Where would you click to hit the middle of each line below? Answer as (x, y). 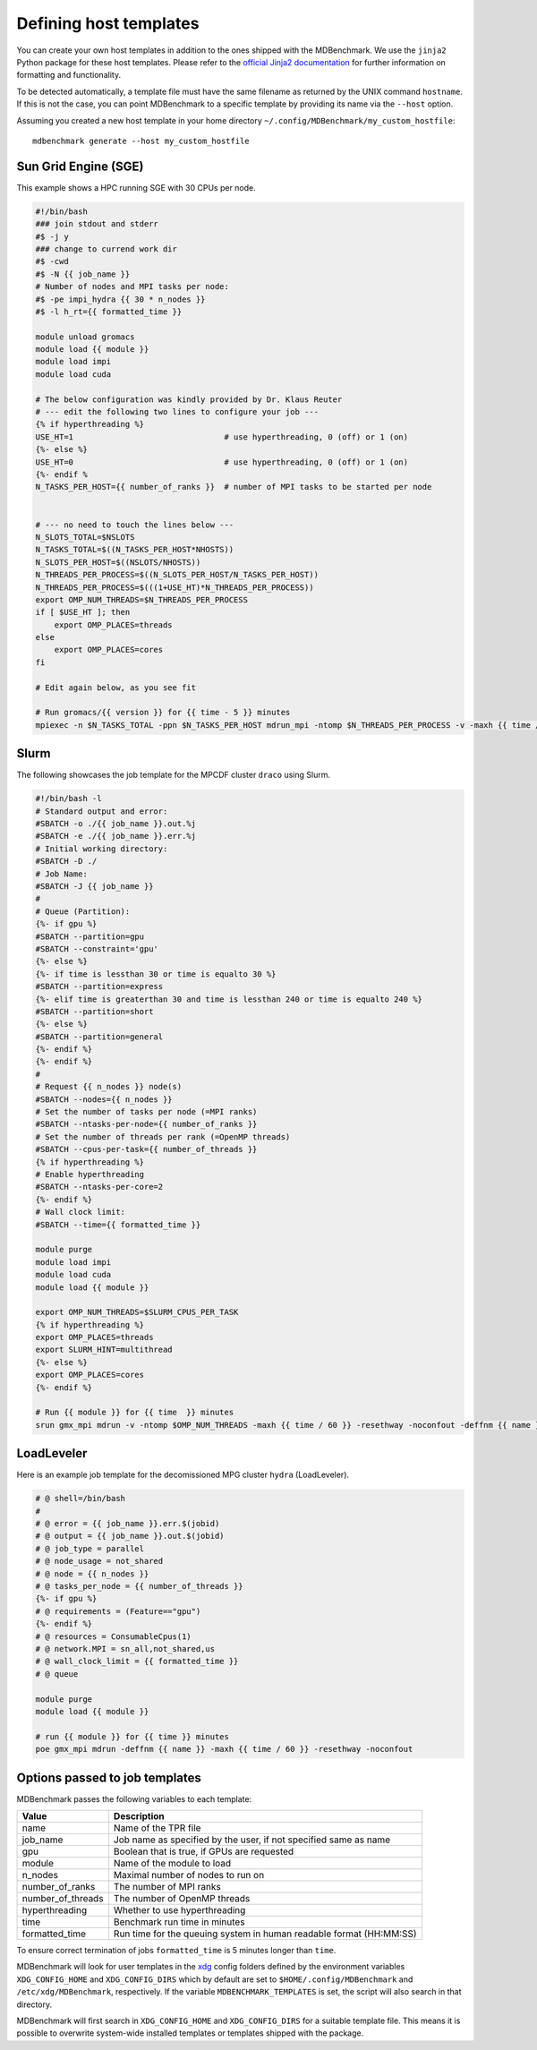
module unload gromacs (85, 337)
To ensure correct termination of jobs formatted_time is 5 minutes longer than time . (176, 1950)
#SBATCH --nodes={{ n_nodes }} (104, 1099)
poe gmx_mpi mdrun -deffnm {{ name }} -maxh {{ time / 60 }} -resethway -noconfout (224, 1749)
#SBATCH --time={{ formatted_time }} (118, 1225)
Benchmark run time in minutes (179, 1922)
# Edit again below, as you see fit (116, 688)
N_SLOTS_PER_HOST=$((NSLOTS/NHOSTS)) (118, 562)
